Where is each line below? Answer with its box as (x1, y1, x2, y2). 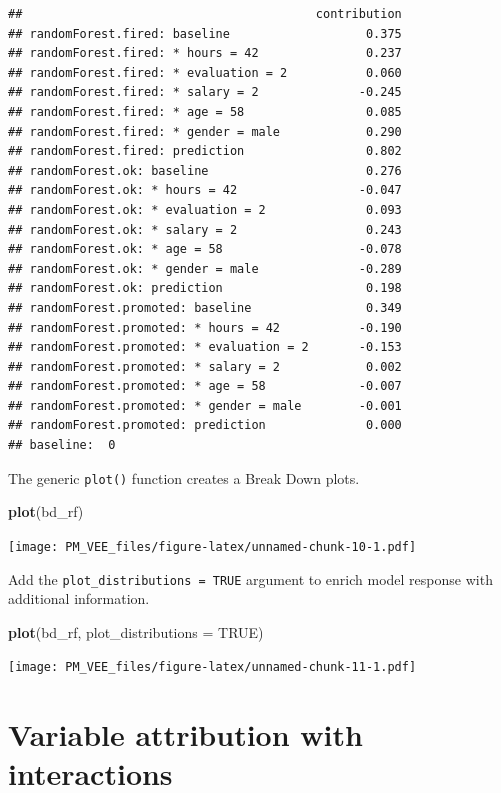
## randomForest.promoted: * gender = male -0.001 (8, 398, 402, 413)
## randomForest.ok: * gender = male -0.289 (8, 261, 402, 276)
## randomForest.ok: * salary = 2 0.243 (8, 222, 402, 237)
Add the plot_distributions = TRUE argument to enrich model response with (8, 568, 493, 589)
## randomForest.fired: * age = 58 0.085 (8, 104, 402, 119)
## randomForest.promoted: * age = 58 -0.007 (8, 379, 402, 394)
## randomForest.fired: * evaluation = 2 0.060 (8, 65, 402, 80)
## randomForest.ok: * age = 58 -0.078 (8, 242, 402, 257)
